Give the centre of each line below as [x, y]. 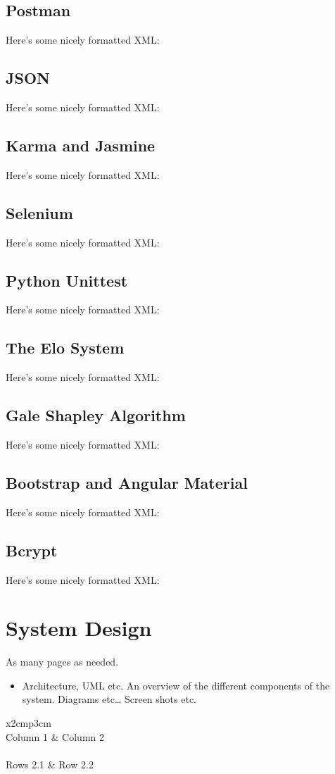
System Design [79, 628]
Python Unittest [67, 280]
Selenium [39, 212]
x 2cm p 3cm [29, 723]
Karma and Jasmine [81, 145]
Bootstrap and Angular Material [127, 482]
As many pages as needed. [62, 662]
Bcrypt [32, 550]
